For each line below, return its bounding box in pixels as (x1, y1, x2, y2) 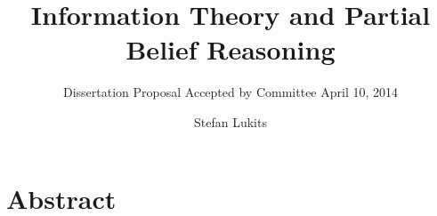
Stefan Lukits (194, 112, 267, 131)
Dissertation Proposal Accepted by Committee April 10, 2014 (63, 83, 398, 101)
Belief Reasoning (125, 31, 336, 68)
